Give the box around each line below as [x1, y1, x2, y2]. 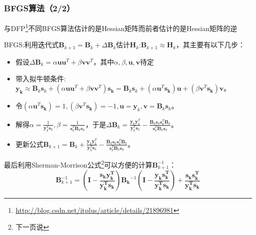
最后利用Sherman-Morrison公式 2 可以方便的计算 [4, 158, 153, 169]
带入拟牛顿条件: [15, 73, 66, 83]
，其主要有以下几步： [176, 39, 245, 50]
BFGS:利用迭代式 [4, 39, 59, 50]
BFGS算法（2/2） [4, 1, 75, 14]
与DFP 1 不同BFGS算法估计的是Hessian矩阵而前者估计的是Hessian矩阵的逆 [4, 22, 237, 33]
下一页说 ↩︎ [15, 221, 49, 232]
